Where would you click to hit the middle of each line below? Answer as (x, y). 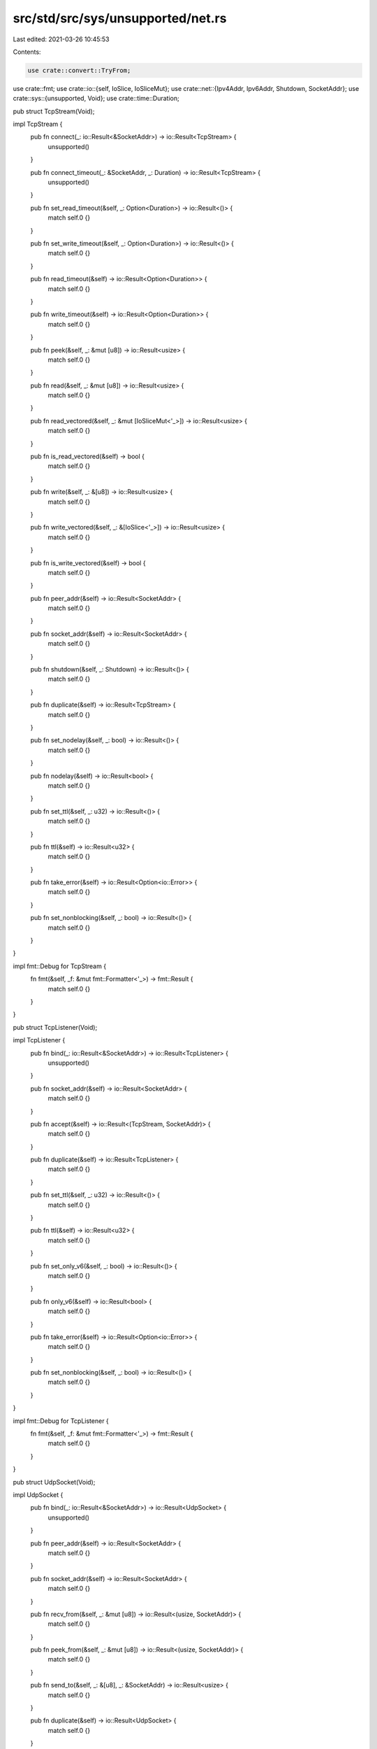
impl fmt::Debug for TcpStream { (60, 966)
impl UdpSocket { (38, 1495)
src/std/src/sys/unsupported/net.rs (120, 18)
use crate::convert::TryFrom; (79, 70)
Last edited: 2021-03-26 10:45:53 (61, 39)
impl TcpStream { (38, 124)
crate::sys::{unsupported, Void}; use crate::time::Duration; (96, 99)
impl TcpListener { (39, 1040)
